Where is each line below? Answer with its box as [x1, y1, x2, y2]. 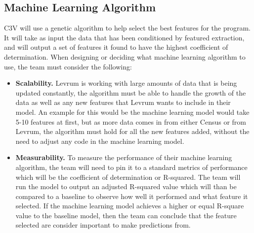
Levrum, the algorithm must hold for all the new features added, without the [15, 126, 250, 136]
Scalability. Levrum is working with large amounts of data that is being [15, 78, 237, 88]
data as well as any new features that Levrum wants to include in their [15, 97, 231, 107]
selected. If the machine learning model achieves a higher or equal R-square [15, 200, 244, 211]
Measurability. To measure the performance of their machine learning [15, 152, 232, 163]
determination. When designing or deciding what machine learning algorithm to [4, 51, 246, 62]
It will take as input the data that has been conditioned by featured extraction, [4, 32, 245, 42]
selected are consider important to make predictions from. [15, 220, 191, 230]
